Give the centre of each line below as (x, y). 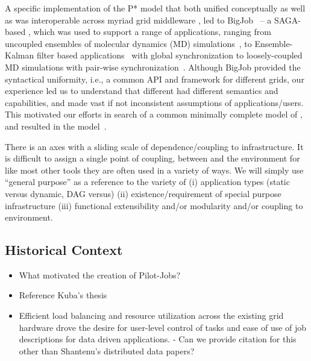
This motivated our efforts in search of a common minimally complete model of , (154, 114)
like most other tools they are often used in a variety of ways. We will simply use (154, 170)
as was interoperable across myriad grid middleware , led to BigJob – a (138, 20)
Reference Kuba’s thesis (63, 295)
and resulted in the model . (56, 126)
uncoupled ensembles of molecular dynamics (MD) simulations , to (128, 43)
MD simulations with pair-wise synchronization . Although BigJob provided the (153, 67)
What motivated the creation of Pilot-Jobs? (100, 275)
